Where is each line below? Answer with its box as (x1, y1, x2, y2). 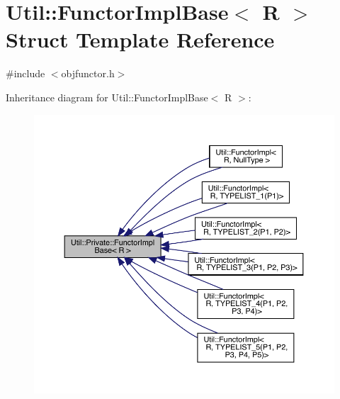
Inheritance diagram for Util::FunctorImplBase (6, 89, 208, 104)
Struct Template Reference (6, 25, 275, 54)
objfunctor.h (61, 66, 115, 81)
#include (6, 66, 45, 81)
